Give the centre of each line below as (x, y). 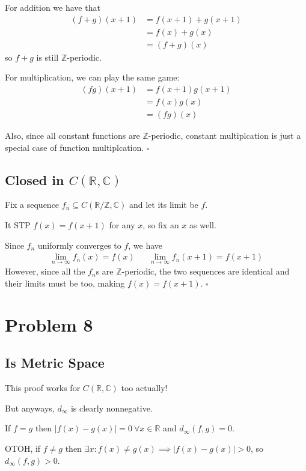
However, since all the (45, 271)
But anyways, (30, 408)
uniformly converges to (79, 245)
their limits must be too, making (65, 283)
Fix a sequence (32, 205)
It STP (18, 224)
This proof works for (43, 388)
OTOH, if (23, 448)
